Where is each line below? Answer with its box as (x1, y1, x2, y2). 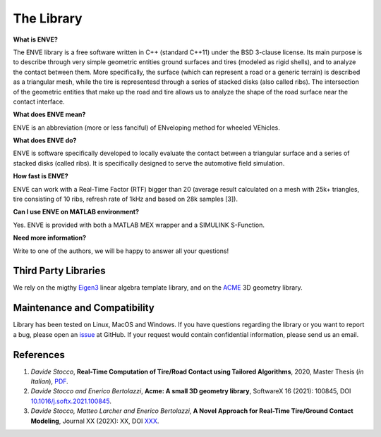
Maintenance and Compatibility (13, 302, 155, 314)
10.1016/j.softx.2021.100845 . (30, 397, 112, 405)
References (13, 349, 65, 361)
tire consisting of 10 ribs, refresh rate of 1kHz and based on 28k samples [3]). (13, 195, 238, 204)
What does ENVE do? (13, 136, 77, 144)
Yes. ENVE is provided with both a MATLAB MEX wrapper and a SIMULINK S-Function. (13, 221, 265, 229)
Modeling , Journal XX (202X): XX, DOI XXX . (30, 417, 159, 425)
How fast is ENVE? (13, 172, 68, 180)
